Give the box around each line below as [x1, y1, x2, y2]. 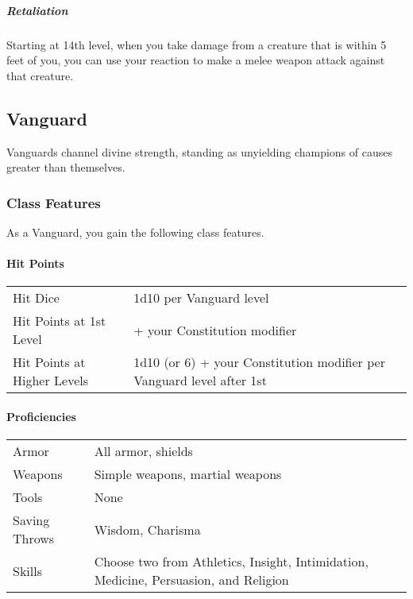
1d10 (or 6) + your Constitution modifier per [133, 353, 385, 372]
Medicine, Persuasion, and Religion [94, 570, 289, 589]
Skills [13, 561, 42, 580]
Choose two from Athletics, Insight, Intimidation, [94, 552, 369, 571]
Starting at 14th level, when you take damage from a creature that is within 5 [6, 36, 387, 52]
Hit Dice [13, 288, 60, 307]
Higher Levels [13, 371, 89, 390]
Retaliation [6, 2, 68, 18]
